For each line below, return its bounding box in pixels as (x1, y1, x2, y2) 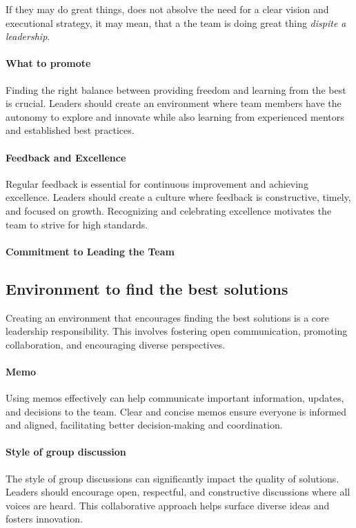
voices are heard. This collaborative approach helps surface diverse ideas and (6, 498, 330, 512)
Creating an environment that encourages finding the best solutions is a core (6, 310, 329, 324)
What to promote (6, 56, 91, 70)
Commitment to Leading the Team (6, 244, 175, 258)
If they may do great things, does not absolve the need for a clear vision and (6, 2, 329, 16)
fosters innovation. (6, 511, 83, 526)
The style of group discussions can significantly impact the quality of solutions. (6, 471, 339, 485)
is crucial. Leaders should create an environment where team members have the (6, 96, 342, 110)
